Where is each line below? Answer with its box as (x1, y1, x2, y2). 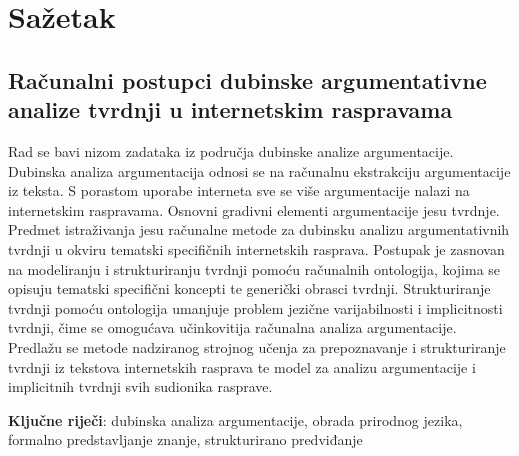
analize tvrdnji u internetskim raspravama (8, 94, 453, 125)
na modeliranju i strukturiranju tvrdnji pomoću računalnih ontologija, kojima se (8, 258, 501, 279)
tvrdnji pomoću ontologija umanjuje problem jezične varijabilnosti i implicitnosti (8, 297, 503, 318)
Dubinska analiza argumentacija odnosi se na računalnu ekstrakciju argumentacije (8, 160, 511, 181)
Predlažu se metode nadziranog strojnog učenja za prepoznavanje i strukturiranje (8, 336, 506, 357)
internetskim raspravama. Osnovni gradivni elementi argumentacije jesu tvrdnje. (8, 199, 500, 220)
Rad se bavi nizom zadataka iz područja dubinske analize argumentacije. (8, 140, 454, 161)
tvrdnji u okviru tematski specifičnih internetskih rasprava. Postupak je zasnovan (8, 238, 505, 259)
